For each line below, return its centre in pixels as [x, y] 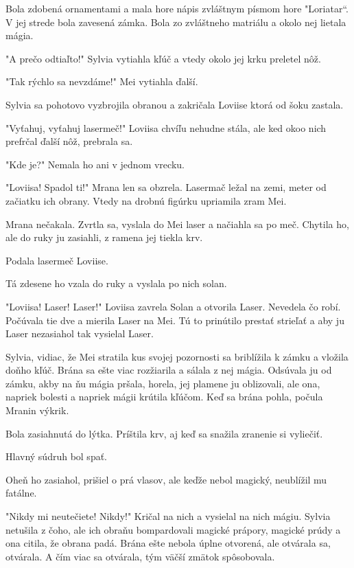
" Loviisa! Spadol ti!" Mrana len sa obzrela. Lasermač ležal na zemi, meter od [166, 187]
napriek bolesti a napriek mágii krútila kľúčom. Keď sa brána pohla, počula [164, 397]
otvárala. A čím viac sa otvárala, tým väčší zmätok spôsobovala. [140, 556]
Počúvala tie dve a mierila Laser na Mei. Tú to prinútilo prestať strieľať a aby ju [175, 320]
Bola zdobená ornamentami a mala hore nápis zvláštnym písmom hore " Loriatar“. [177, 8]
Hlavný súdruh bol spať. [57, 456]
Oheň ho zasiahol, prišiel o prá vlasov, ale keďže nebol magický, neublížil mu [166, 479]
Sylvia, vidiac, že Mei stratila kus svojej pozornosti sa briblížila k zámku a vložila [177, 356]
